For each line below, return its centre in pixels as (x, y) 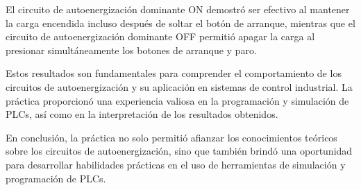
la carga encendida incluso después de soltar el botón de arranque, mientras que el (180, 23)
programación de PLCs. (56, 178)
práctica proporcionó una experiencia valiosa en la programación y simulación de (177, 100)
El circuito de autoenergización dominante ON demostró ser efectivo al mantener (178, 9)
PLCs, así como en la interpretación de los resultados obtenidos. (142, 114)
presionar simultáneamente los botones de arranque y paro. (131, 50)
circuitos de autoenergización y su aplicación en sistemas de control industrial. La (179, 86)
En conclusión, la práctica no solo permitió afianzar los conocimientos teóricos (171, 137)
